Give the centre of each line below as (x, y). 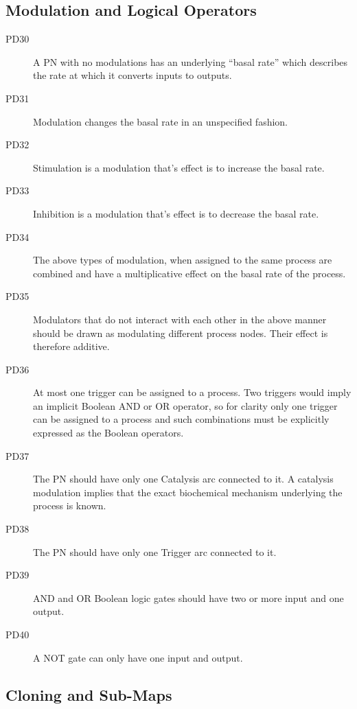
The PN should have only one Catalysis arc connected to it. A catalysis (183, 479)
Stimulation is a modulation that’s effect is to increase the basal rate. (179, 167)
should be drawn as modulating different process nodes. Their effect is (181, 333)
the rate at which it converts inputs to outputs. (133, 75)
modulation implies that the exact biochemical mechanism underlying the (188, 492)
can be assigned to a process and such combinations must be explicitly (181, 419)
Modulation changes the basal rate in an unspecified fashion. (160, 121)
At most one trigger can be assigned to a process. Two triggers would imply (192, 392)
